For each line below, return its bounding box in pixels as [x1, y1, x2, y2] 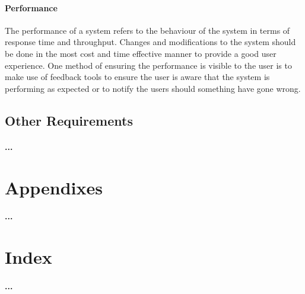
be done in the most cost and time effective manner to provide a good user [5, 47, 277, 59]
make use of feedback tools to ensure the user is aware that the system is [5, 71, 270, 83]
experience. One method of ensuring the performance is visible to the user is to [5, 59, 292, 71]
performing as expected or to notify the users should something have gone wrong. [5, 82, 301, 94]
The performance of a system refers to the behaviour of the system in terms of [5, 24, 290, 36]
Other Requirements [5, 111, 133, 129]
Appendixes [5, 175, 103, 199]
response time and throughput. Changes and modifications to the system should [5, 36, 296, 48]
